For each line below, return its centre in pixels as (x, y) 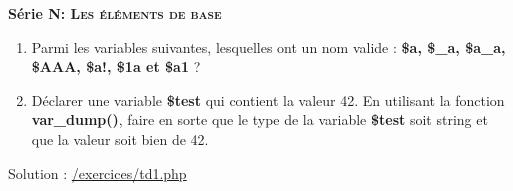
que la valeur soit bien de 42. (120, 138)
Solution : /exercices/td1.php (97, 172)
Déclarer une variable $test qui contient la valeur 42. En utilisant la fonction (268, 99)
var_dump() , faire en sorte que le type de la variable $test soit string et (259, 119)
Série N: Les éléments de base (115, 13)
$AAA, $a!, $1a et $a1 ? (116, 66)
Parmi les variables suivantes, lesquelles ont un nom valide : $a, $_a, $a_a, (268, 46)
